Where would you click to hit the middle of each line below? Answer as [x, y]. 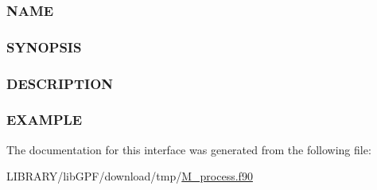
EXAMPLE [45, 120]
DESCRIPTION [60, 83]
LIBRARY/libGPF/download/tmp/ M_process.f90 [130, 176]
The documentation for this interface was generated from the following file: [189, 149]
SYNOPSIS [44, 47]
